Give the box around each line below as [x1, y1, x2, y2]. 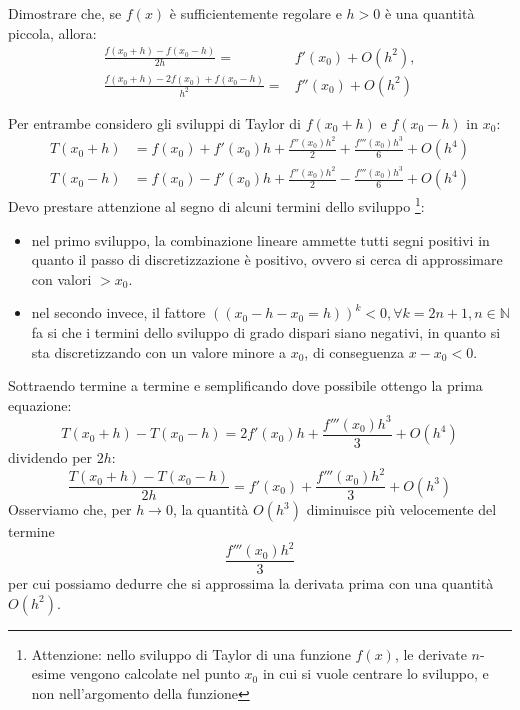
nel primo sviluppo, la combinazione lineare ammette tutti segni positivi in [31, 229, 490, 250]
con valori [31, 268, 92, 289]
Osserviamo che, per [8, 499, 132, 520]
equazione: [8, 394, 72, 415]
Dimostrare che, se [8, 3, 122, 23]
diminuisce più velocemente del [306, 499, 497, 520]
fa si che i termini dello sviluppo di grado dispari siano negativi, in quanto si [31, 322, 501, 343]
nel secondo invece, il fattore [31, 302, 206, 323]
